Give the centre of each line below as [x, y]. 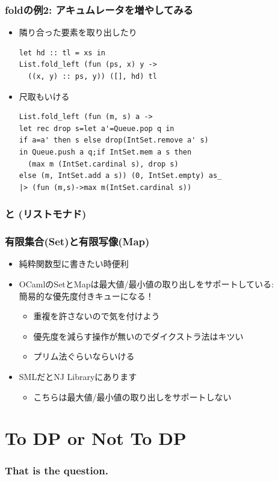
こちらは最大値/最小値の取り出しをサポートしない [132, 397]
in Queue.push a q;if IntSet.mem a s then [105, 152]
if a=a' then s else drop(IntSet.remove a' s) [114, 140]
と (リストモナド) [46, 214]
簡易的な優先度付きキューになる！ [86, 296]
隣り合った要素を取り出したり [78, 32]
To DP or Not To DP [96, 438]
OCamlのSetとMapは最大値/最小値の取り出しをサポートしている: [146, 284]
